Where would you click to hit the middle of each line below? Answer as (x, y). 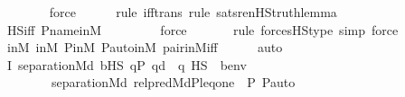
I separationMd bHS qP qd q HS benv (127, 64)
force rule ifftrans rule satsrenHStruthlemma (193, 12)
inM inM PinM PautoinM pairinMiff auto (145, 47)
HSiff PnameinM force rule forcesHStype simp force (202, 29)
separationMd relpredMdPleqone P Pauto (173, 82)
